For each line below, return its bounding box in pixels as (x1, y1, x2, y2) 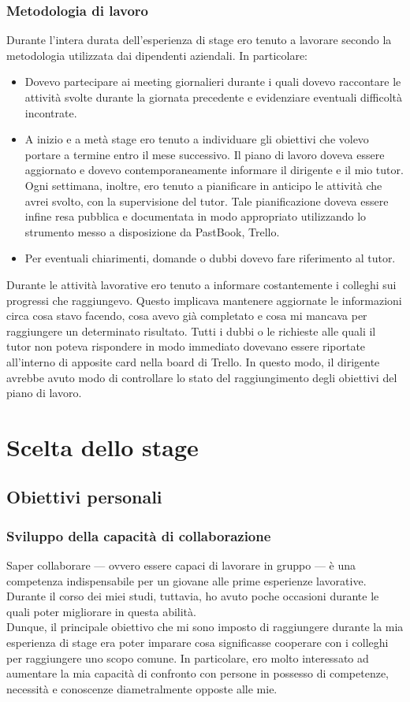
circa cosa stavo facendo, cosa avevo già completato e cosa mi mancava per (6, 307, 367, 324)
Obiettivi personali (6, 485, 162, 509)
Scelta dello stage (6, 430, 199, 462)
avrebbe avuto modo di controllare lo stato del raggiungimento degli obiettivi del (6, 369, 397, 385)
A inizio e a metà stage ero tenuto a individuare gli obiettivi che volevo (24, 131, 369, 147)
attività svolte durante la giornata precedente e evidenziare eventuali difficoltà (24, 89, 402, 105)
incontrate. (24, 104, 77, 121)
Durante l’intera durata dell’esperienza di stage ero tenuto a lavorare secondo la (6, 32, 392, 48)
